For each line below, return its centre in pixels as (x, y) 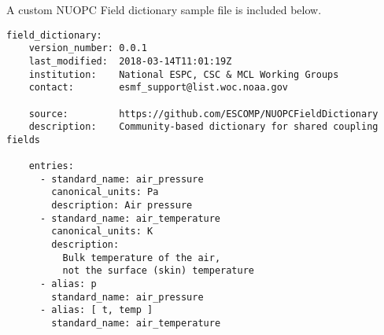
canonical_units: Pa (105, 192)
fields (23, 140)
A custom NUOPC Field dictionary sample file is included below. (164, 9)
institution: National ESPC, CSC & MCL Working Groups (184, 74)
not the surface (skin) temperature (158, 271)
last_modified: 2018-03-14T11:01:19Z (130, 61)
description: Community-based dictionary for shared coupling (203, 127)
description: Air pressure (122, 206)
